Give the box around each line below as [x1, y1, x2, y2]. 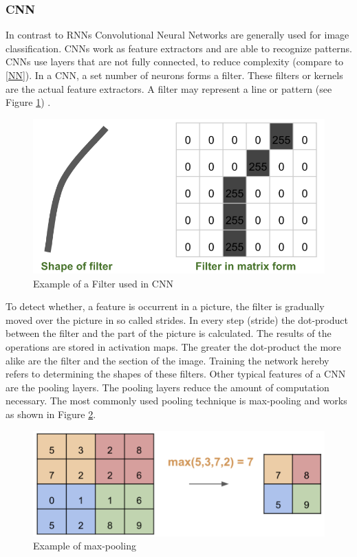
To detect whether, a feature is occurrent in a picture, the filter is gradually [6, 299, 325, 314]
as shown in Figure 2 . [6, 406, 96, 421]
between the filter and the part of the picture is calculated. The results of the [6, 326, 332, 340]
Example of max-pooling [33, 538, 136, 553]
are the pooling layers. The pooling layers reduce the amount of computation [6, 380, 329, 394]
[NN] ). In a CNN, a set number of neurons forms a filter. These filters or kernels [6, 68, 343, 82]
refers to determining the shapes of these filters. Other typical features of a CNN [6, 367, 346, 381]
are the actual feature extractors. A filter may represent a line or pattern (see [6, 81, 332, 96]
